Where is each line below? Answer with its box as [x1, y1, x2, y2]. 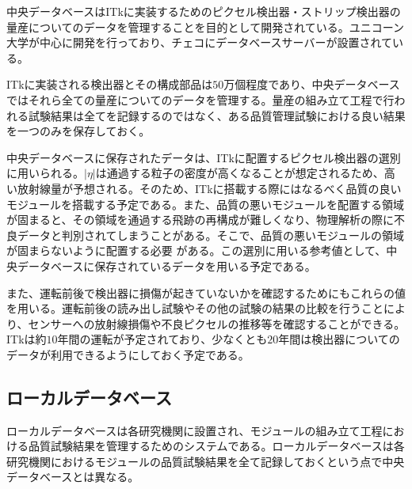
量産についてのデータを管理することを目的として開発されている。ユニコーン [6, 18, 405, 35]
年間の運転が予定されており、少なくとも [57, 331, 268, 347]
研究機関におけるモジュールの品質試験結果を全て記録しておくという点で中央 [6, 453, 405, 469]
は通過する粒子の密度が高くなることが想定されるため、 [95, 165, 384, 181]
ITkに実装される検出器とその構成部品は [6, 76, 213, 93]
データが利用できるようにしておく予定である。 [6, 346, 250, 362]
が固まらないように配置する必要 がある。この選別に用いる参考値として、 [6, 242, 387, 259]
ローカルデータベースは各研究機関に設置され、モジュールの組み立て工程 [6, 422, 383, 438]
